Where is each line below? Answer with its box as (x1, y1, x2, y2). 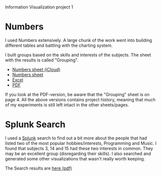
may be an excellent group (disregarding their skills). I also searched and (5, 151, 151, 156)
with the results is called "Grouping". (5, 57, 79, 63)
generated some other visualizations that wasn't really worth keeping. (5, 156, 145, 161)
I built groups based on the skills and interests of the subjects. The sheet (5, 52, 151, 58)
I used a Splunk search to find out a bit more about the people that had (5, 135, 147, 141)
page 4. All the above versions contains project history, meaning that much (5, 97, 156, 102)
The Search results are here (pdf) (5, 165, 72, 171)
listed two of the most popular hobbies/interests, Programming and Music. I (5, 140, 157, 146)
